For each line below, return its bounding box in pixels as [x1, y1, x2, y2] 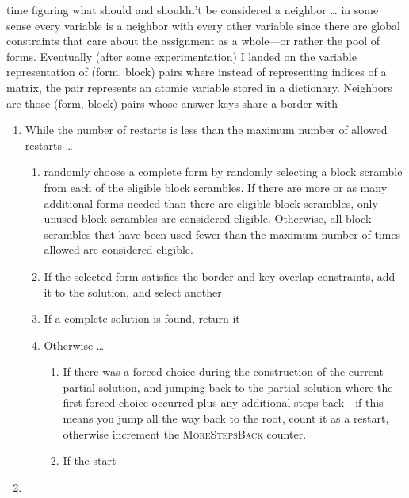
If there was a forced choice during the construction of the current [63, 363, 384, 380]
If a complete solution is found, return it [44, 310, 240, 327]
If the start [63, 452, 117, 469]
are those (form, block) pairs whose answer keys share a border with [6, 94, 338, 111]
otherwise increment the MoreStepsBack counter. [63, 425, 307, 442]
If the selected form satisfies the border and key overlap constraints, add [44, 267, 396, 284]
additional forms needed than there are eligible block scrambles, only [44, 194, 378, 211]
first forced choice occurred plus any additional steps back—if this [63, 394, 384, 411]
